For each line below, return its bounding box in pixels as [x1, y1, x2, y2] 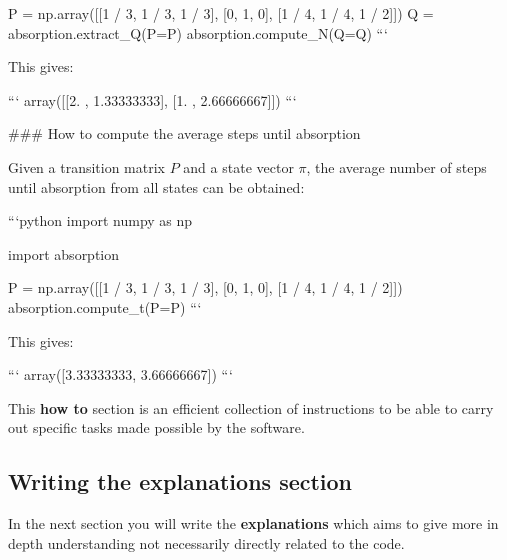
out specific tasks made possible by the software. [8, 417, 305, 438]
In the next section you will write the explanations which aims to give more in [8, 513, 499, 534]
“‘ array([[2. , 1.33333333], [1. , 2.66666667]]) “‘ [8, 89, 297, 110]
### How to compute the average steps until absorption [8, 123, 361, 144]
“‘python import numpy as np [8, 210, 193, 231]
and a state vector [183, 156, 294, 177]
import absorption [8, 243, 120, 264]
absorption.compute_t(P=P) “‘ [8, 296, 202, 317]
